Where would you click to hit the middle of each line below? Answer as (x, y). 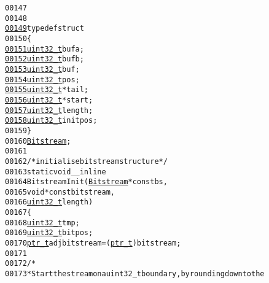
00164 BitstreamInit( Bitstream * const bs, (86, 182)
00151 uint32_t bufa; (45, 49)
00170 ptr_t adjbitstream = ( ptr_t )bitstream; (93, 243)
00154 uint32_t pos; (42, 79)
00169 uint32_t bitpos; (49, 233)
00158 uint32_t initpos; (51, 121)
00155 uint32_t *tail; (47, 90)
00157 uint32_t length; (49, 110)
